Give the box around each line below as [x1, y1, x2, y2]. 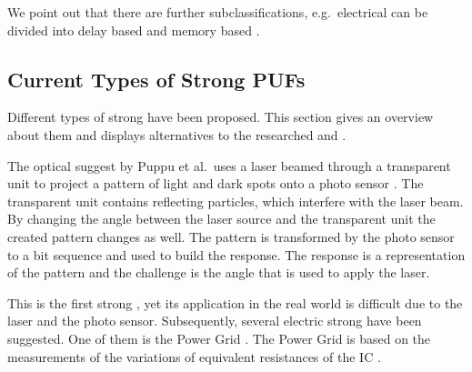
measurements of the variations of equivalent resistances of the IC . [7, 347, 381, 366]
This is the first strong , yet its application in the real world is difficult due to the [7, 293, 463, 312]
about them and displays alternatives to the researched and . [7, 125, 346, 144]
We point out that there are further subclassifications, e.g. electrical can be [7, 3, 428, 21]
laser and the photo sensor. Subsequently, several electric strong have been [7, 311, 422, 330]
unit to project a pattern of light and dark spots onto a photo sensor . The [7, 174, 424, 193]
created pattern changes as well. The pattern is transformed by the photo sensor [7, 226, 455, 246]
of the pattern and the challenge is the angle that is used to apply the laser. [7, 263, 430, 282]
